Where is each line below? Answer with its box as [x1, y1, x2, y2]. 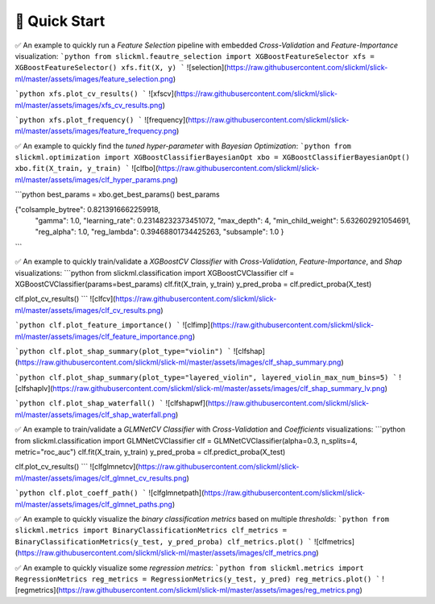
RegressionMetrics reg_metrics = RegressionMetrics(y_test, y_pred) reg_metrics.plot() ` [14, 574, 380, 584]
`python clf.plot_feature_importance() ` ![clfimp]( [14, 320, 213, 330]
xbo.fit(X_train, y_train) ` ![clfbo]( [14, 164, 159, 173]
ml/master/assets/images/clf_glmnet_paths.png [14, 499, 173, 509]
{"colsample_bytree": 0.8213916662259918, [14, 204, 161, 214]
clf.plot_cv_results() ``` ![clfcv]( [14, 294, 116, 304]
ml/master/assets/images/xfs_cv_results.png [14, 100, 163, 110]
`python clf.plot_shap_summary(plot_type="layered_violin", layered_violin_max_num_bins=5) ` [14, 373, 398, 382]
